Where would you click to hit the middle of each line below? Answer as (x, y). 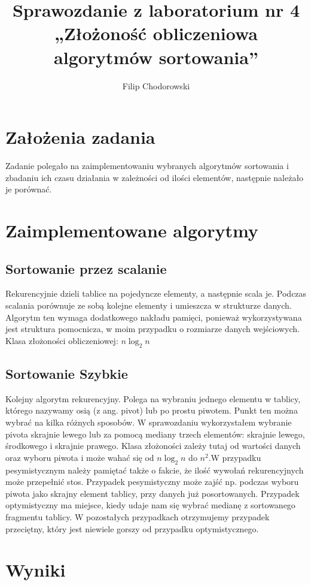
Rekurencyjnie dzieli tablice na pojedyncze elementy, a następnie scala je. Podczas (156, 293)
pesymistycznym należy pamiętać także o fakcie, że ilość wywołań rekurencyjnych (155, 470)
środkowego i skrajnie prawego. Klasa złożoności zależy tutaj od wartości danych (153, 446)
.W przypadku (235, 457)
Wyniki (36, 570)
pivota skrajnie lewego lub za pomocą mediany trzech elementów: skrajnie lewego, (155, 434)
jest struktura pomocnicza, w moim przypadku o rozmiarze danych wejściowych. (153, 329)
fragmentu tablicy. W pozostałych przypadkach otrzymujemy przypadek (138, 516)
